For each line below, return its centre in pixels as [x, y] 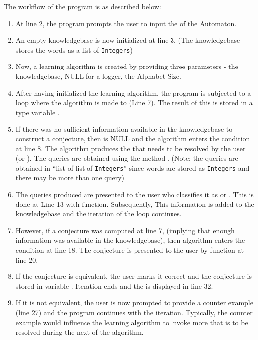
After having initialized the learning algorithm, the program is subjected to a [133, 93]
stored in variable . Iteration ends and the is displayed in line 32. [114, 286]
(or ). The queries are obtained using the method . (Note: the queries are [127, 158]
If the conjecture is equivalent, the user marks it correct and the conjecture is [133, 276]
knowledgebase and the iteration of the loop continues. [99, 214]
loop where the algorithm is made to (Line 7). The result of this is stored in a [134, 102]
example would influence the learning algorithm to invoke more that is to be [132, 322]
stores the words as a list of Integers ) [74, 49]
